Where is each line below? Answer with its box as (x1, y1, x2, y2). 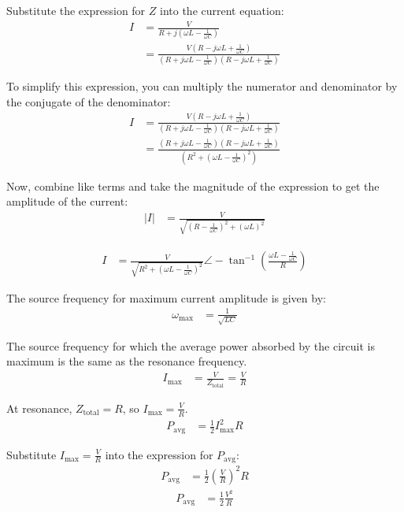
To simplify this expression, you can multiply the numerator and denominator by (6, 78, 398, 95)
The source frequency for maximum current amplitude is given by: (6, 289, 326, 306)
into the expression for (105, 446, 213, 462)
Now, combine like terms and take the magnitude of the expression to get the (6, 177, 380, 194)
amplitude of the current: (6, 193, 128, 210)
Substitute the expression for (6, 2, 146, 18)
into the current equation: (160, 2, 284, 18)
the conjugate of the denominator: (6, 93, 171, 109)
